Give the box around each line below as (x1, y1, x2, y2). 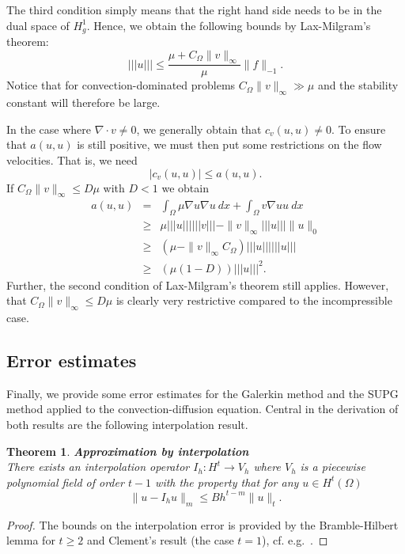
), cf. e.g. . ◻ (262, 532, 328, 548)
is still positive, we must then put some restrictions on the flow (77, 136, 382, 153)
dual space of (6, 17, 70, 33)
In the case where (6, 120, 92, 137)
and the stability (317, 77, 399, 93)
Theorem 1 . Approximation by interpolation (6, 442, 249, 459)
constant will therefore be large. (6, 94, 161, 111)
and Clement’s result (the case (86, 532, 234, 548)
